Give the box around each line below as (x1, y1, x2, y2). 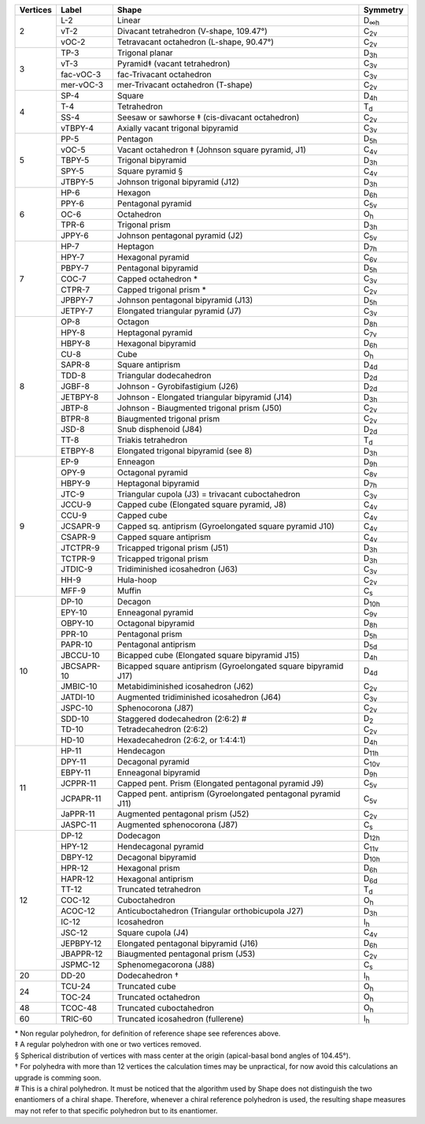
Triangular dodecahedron (116, 370, 212, 381)
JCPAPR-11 (60, 793, 102, 804)
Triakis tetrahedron (116, 434, 188, 445)
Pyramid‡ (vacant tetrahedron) (116, 58, 231, 69)
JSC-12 (60, 927, 88, 938)
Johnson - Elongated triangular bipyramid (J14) (116, 391, 293, 402)
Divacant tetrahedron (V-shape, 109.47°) (116, 26, 268, 37)
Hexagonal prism (116, 862, 180, 873)
